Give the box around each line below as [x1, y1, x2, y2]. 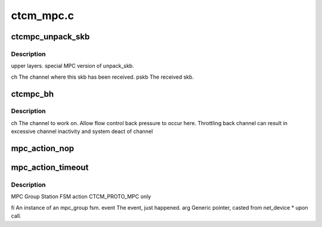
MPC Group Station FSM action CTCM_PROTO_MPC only [11, 193, 151, 200]
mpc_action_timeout [11, 163, 89, 173]
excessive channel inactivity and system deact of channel [11, 128, 153, 135]
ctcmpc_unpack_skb [11, 32, 90, 42]
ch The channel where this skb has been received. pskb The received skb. [11, 73, 194, 80]
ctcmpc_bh [11, 89, 54, 99]
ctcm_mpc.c [11, 9, 75, 22]
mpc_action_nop [11, 144, 75, 154]
